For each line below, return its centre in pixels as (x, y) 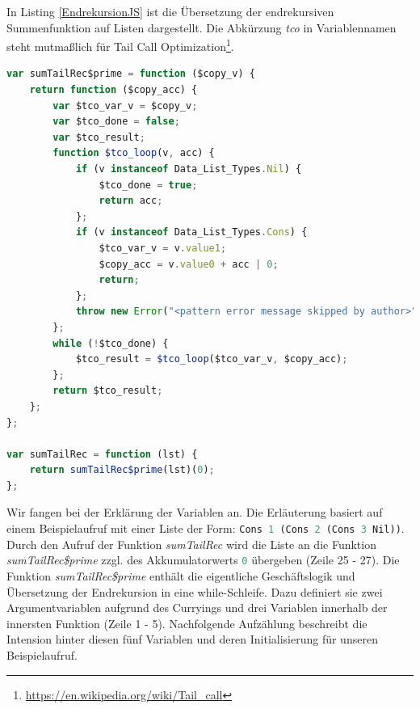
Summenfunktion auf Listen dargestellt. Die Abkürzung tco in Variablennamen (202, 27)
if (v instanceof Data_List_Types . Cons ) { (191, 232)
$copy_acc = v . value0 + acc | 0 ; (189, 264)
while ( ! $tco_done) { (111, 343)
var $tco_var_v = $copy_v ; (125, 106)
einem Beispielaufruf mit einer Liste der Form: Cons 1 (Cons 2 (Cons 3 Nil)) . (206, 528)
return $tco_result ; (108, 391)
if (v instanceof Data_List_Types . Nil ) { (189, 169)
